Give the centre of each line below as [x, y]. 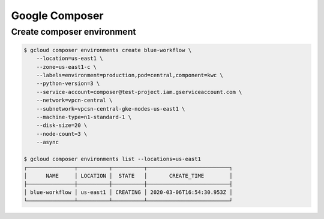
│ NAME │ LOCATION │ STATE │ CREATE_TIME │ [128, 176]
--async [48, 142]
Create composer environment [73, 32]
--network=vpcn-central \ [74, 101]
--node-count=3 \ [62, 134]
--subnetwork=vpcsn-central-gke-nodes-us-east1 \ [111, 109]
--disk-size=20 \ [62, 125]
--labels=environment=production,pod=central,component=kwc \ [130, 75]
